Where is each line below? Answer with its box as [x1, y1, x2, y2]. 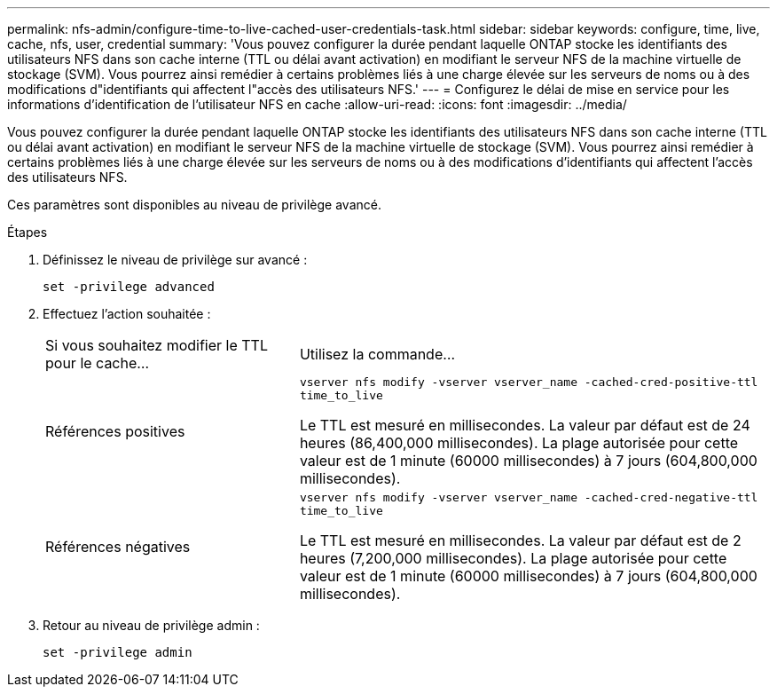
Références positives [45, 422, 185, 440]
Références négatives [45, 538, 191, 556]
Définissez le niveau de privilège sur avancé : [43, 252, 308, 267]
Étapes [7, 225, 48, 240]
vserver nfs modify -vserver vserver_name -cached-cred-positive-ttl [299, 375, 758, 389]
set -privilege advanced [43, 280, 215, 294]
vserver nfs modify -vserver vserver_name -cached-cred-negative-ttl [299, 491, 758, 504]
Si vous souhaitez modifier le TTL [45, 336, 268, 354]
